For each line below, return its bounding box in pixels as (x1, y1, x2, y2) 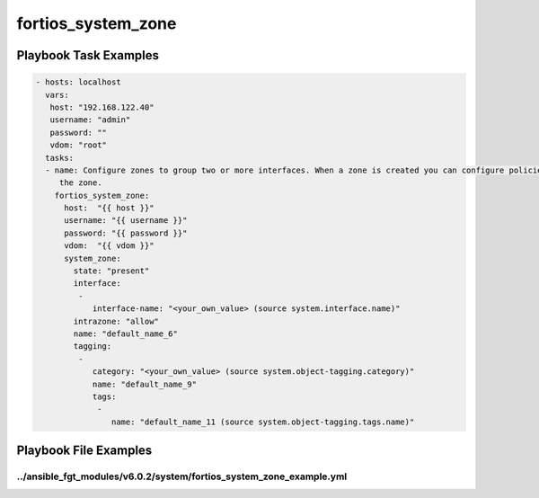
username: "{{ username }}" (64, 216, 188, 226)
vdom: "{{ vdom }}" (64, 241, 155, 251)
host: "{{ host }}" (64, 203, 155, 213)
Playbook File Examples (16, 443, 153, 458)
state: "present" (73, 266, 150, 276)
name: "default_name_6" (73, 328, 179, 339)
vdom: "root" (49, 140, 108, 150)
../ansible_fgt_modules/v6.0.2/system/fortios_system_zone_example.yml (16, 470, 348, 483)
